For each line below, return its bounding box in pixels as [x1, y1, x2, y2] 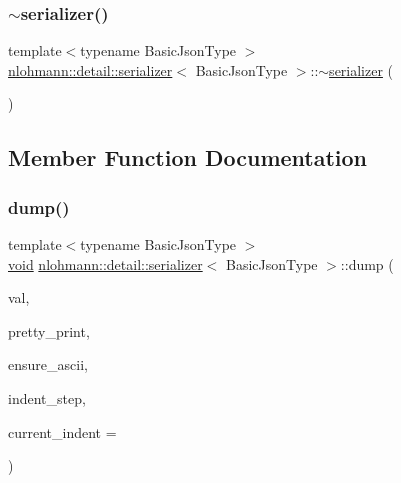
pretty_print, [8, 320, 90, 341]
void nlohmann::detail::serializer [8, 253, 203, 274]
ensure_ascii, [8, 354, 88, 375]
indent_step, [8, 387, 86, 408]
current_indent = [8, 421, 117, 442]
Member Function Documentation [8, 142, 368, 173]
